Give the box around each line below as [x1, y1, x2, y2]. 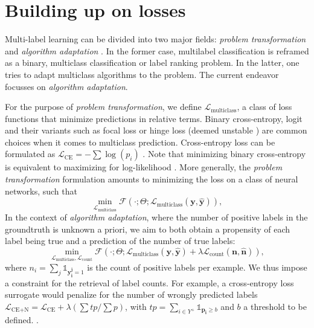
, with [125, 300, 147, 312]
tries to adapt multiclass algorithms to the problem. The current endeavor [5, 68, 279, 80]
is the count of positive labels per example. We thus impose [87, 260, 307, 273]
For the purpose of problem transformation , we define [5, 100, 202, 113]
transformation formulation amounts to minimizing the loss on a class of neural [5, 173, 298, 185]
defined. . [5, 314, 39, 326]
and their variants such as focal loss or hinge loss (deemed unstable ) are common [5, 124, 307, 137]
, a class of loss [237, 100, 292, 113]
